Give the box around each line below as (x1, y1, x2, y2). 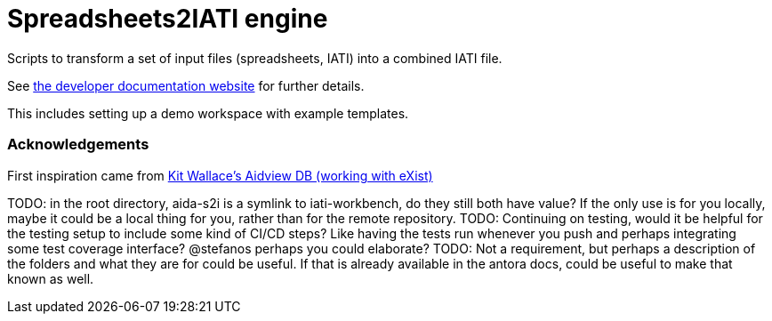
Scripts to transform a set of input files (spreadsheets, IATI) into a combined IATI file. (7, 50, 503, 66)
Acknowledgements (7, 135, 149, 154)
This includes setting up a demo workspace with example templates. (7, 105, 409, 121)
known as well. (7, 270, 94, 286)
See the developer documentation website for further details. (7, 77, 365, 93)
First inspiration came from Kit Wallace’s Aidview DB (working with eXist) (7, 167, 433, 183)
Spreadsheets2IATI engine (7, 4, 328, 34)
